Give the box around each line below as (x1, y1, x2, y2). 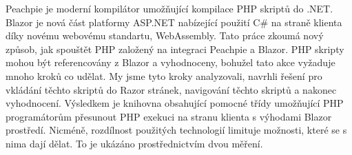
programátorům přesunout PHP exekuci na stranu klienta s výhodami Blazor (6, 109, 332, 123)
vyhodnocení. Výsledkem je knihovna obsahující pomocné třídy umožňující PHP (6, 96, 344, 110)
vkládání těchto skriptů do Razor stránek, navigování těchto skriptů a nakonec (6, 82, 337, 96)
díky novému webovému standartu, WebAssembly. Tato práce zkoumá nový (6, 28, 324, 43)
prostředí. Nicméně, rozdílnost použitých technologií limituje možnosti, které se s (6, 123, 347, 137)
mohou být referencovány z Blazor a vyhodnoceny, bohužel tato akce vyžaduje (6, 55, 335, 70)
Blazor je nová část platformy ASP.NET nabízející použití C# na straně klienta (6, 14, 342, 29)
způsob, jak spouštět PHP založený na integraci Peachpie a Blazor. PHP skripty (6, 41, 344, 56)
